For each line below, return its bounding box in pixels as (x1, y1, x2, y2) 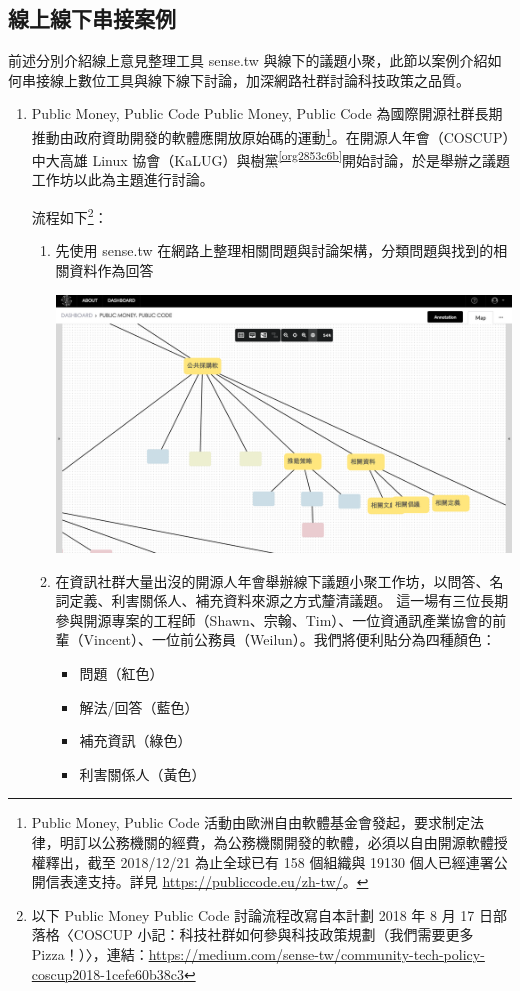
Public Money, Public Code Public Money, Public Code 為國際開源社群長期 (31, 103, 503, 124)
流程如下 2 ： (31, 204, 108, 227)
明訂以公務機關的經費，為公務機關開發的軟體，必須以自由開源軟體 (59, 831, 494, 852)
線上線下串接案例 (8, 3, 176, 34)
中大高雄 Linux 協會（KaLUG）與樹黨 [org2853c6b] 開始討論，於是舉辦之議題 (31, 147, 510, 170)
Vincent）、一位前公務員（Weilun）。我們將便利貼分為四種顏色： (83, 629, 496, 650)
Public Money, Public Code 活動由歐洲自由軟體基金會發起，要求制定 (31, 812, 471, 833)
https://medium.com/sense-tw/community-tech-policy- (148, 943, 485, 964)
